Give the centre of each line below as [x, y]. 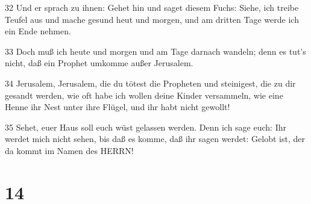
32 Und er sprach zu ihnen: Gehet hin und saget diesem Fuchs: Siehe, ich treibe [152, 7]
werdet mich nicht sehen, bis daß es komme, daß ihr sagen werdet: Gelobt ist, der [155, 139]
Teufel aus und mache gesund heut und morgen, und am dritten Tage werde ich [152, 19]
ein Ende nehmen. [38, 31]
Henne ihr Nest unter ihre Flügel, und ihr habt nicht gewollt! [118, 107]
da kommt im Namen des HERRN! [69, 150]
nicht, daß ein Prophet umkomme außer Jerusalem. [99, 63]
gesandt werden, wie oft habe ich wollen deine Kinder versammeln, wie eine [144, 95]
